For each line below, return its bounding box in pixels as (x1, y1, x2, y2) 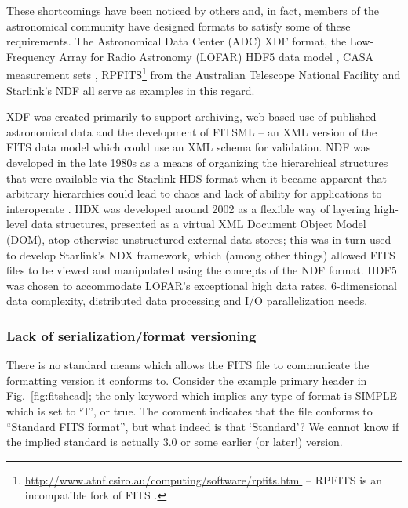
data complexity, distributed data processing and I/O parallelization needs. (6, 292, 368, 309)
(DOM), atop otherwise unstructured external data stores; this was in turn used (6, 230, 392, 247)
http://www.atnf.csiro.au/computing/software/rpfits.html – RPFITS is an (24, 471, 383, 488)
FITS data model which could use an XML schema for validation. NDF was (6, 139, 371, 155)
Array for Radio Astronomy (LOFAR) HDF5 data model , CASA (59, 48, 373, 64)
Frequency (6, 48, 56, 64)
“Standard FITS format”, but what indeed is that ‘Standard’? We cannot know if (6, 418, 399, 434)
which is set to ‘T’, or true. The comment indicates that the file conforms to (6, 402, 373, 419)
